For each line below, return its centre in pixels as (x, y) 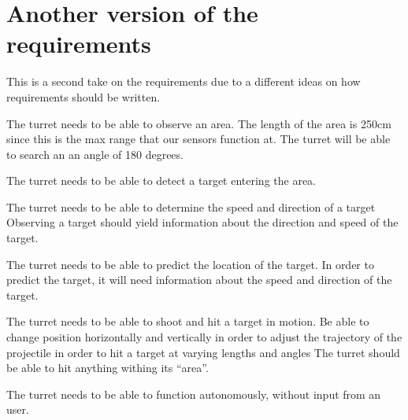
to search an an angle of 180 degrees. (95, 154)
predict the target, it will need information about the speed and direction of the (199, 280)
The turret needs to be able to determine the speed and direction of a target (191, 206)
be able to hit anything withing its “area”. (108, 368)
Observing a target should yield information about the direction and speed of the (202, 222)
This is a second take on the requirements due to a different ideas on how (184, 81)
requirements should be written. (83, 96)
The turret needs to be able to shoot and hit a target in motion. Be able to (188, 321)
